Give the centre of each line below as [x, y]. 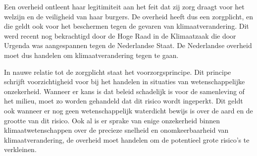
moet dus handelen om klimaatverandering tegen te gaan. [91, 55]
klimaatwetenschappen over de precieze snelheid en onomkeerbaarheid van [116, 130]
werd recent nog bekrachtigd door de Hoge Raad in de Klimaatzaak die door [120, 35]
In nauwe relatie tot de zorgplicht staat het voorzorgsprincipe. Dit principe [118, 72]
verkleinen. [20, 149]
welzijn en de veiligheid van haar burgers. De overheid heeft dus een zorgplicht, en [128, 16]
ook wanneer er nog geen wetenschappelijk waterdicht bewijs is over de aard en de [128, 110]
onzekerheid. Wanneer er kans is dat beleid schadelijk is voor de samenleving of [124, 91]
